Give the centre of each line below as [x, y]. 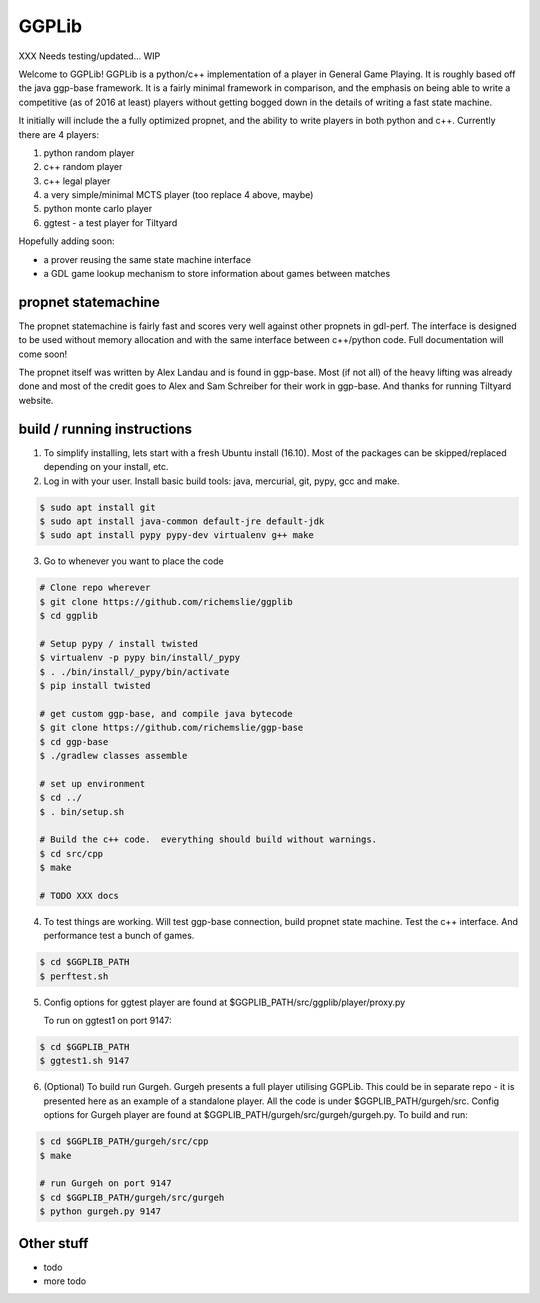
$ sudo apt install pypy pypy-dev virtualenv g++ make [176, 535]
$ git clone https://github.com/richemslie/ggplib [166, 601]
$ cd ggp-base [74, 741]
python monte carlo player [98, 209]
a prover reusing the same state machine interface [147, 259]
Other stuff [53, 1243]
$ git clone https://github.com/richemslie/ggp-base [171, 728]
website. [36, 400]
